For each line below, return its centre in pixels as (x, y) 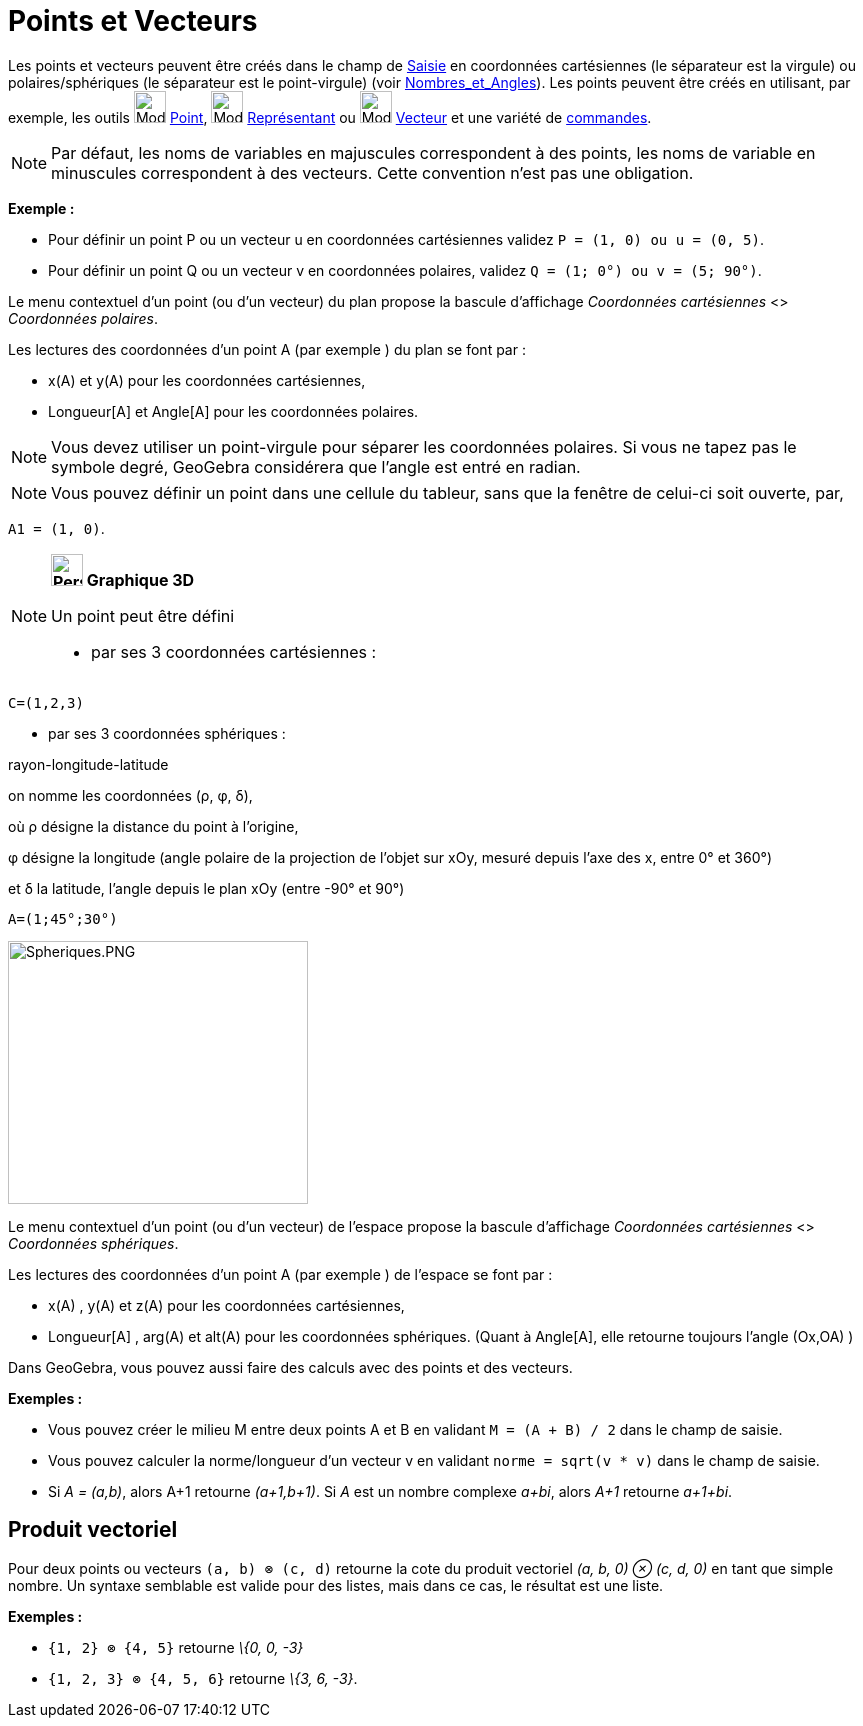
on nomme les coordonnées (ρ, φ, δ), (130, 795)
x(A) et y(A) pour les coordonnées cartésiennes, (207, 380)
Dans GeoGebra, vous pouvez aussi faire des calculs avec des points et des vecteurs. (290, 1367)
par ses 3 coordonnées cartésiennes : (234, 651)
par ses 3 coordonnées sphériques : (167, 733)
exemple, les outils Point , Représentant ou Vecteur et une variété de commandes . (330, 117)
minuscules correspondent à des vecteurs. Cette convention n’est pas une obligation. (372, 172)
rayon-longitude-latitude (88, 764)
